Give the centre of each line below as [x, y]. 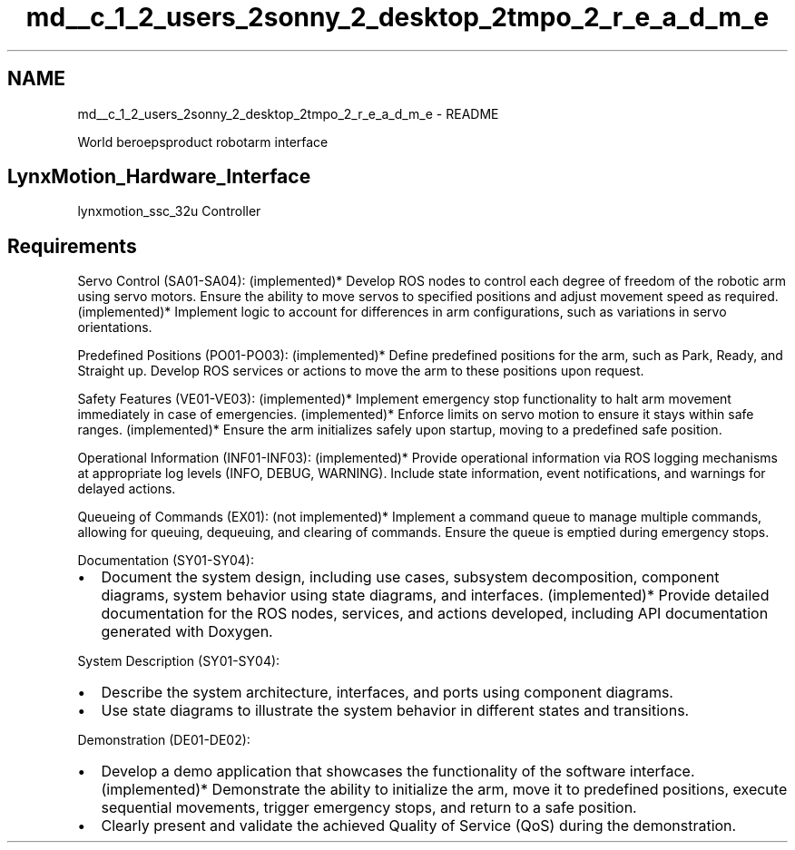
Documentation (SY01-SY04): [166, 561]
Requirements [72, 246]
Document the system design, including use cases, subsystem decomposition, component [410, 577]
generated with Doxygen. [187, 632]
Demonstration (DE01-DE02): [164, 740]
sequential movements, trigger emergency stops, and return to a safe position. [369, 808]
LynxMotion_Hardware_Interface [159, 177]
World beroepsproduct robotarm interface [203, 142]
